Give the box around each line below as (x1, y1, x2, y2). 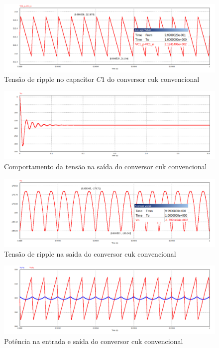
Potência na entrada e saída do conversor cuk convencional (4, 336, 183, 346)
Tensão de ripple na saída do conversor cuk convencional (4, 248, 176, 259)
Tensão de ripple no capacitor (4, 74, 94, 84)
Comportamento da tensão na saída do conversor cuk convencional (4, 161, 207, 172)
